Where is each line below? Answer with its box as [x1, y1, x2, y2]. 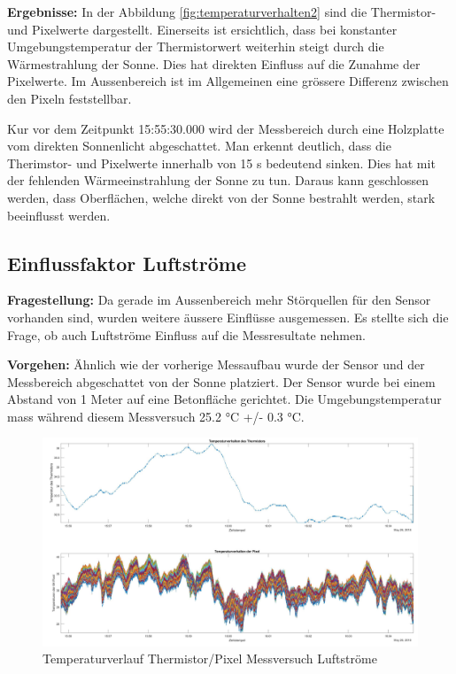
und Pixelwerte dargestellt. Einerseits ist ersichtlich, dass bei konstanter [7, 19, 398, 38]
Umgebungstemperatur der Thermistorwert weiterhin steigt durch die [7, 37, 384, 56]
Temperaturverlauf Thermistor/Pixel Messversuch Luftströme [43, 649, 377, 668]
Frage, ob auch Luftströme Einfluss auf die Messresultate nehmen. [7, 325, 366, 344]
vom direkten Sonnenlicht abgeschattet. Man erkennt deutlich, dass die [7, 136, 391, 155]
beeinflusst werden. [7, 205, 111, 224]
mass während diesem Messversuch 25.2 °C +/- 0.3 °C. [7, 407, 305, 425]
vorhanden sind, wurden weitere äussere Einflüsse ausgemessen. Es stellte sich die [7, 307, 449, 326]
